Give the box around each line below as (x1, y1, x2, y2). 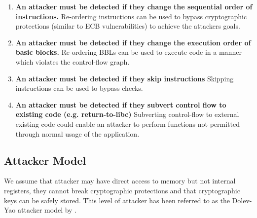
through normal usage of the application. (15, 128, 140, 139)
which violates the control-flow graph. (15, 56, 130, 67)
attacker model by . (17, 205, 77, 215)
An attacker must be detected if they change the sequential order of (15, 1, 253, 11)
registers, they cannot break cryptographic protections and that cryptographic (4, 185, 240, 195)
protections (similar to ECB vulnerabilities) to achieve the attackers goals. (15, 21, 240, 31)
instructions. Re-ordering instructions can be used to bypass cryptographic (15, 11, 247, 21)
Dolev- (232, 195, 252, 205)
